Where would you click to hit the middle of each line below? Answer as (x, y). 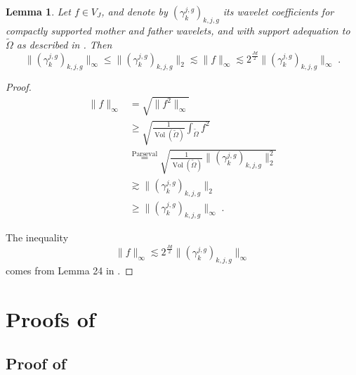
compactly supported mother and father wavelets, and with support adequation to (178, 30)
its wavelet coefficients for (278, 11)
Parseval (145, 154)
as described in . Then (64, 44)
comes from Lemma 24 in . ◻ (70, 271)
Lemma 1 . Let (38, 11)
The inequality (37, 237)
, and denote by (134, 11)
